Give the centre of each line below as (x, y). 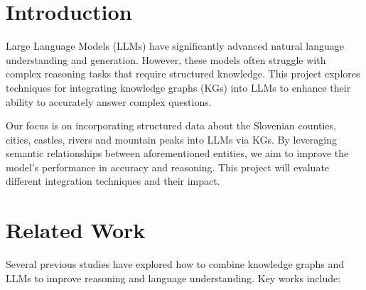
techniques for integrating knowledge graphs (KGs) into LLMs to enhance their (178, 87)
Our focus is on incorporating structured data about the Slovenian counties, (171, 125)
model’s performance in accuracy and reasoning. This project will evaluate (168, 167)
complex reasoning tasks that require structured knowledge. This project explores (183, 74)
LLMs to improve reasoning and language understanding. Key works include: (173, 278)
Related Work (76, 230)
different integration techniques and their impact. (113, 181)
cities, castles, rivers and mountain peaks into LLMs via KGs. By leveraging (172, 139)
